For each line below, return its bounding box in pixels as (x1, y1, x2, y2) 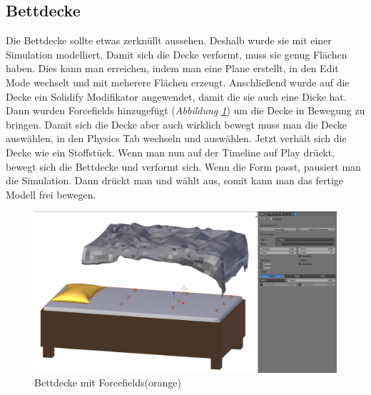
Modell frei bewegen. (6, 186, 96, 201)
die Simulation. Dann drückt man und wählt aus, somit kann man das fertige (6, 173, 344, 188)
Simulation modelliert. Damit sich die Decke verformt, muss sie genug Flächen (6, 46, 347, 61)
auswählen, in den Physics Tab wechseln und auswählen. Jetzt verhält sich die (6, 131, 347, 146)
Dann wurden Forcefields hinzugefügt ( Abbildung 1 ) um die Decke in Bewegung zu (6, 103, 365, 118)
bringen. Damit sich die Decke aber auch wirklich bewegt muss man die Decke (6, 116, 347, 131)
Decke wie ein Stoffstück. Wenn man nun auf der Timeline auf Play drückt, (6, 144, 335, 159)
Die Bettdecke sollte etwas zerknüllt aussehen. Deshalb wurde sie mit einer (6, 33, 332, 48)
